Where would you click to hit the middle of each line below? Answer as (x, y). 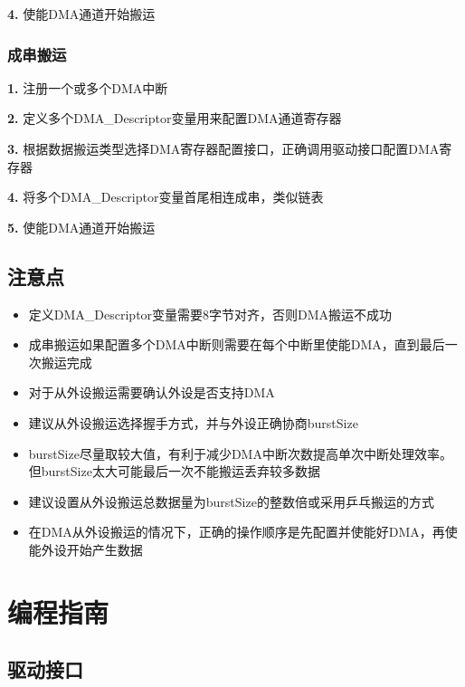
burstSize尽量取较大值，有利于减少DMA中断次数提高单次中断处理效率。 (240, 453)
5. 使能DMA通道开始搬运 (81, 227)
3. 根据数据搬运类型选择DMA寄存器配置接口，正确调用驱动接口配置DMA (223, 148)
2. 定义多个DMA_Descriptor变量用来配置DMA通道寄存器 (175, 118)
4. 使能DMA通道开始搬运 (81, 14)
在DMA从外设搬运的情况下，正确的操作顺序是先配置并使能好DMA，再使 (243, 532)
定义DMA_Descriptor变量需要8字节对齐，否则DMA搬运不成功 (210, 314)
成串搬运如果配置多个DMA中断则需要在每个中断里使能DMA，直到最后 (237, 344)
